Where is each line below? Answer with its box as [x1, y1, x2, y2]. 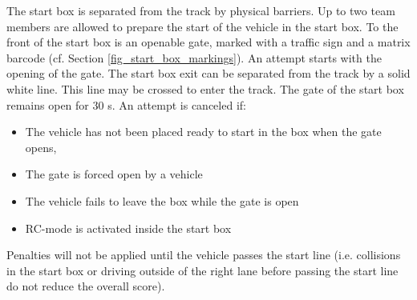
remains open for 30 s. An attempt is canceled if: [6, 96, 246, 113]
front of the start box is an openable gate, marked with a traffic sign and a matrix [6, 34, 411, 50]
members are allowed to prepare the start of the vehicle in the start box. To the [6, 18, 399, 34]
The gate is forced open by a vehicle [25, 166, 203, 182]
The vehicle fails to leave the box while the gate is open [25, 192, 299, 209]
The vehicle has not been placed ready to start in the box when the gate [25, 123, 382, 140]
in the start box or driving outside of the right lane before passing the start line [6, 262, 399, 278]
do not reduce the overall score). [6, 278, 165, 294]
